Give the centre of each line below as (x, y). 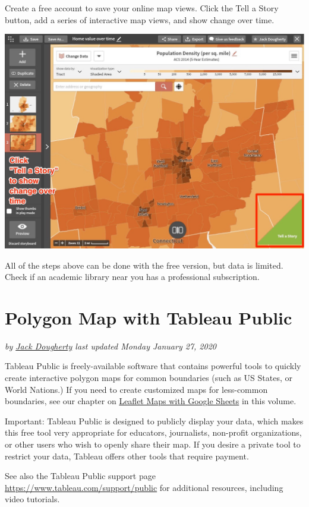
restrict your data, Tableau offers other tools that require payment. (127, 456)
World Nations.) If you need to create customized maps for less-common (136, 389)
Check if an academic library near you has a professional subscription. (132, 277)
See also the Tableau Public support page (80, 476)
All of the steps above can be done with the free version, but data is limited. (144, 265)
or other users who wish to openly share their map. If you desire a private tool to (153, 444)
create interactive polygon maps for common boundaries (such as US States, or (149, 378)
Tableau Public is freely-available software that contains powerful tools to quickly (153, 366)
